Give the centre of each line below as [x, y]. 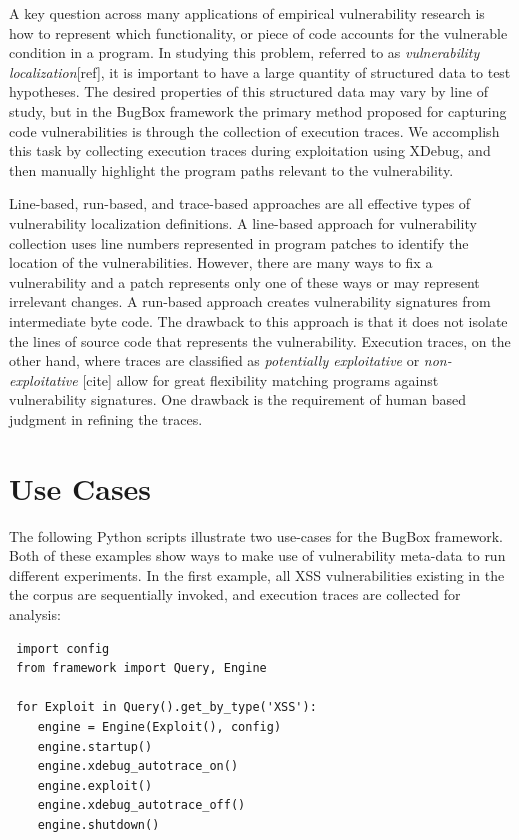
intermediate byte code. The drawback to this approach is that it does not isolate [258, 320]
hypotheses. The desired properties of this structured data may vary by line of [249, 91]
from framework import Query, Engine [141, 668]
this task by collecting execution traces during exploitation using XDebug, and [250, 150]
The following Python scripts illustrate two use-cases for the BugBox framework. [256, 535]
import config [63, 648]
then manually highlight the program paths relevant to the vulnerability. [231, 169]
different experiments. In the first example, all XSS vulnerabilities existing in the [257, 574]
